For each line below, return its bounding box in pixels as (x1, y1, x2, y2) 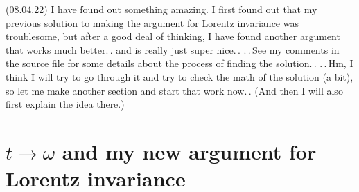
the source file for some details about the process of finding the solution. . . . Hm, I (6, 56, 353, 70)
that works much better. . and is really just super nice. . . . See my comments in (6, 42, 340, 57)
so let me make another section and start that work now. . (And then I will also (6, 83, 343, 97)
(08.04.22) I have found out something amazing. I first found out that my (6, 2, 317, 16)
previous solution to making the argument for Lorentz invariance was (6, 15, 299, 30)
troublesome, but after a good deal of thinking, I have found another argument (6, 29, 340, 44)
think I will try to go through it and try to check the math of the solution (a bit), (6, 69, 353, 84)
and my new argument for (62, 137, 317, 165)
